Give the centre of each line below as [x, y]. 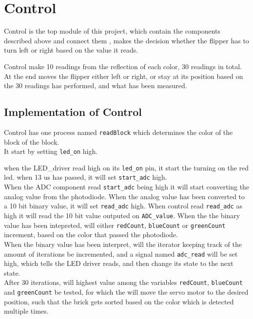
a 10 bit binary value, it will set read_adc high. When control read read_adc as [123, 206]
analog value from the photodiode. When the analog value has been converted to [125, 196]
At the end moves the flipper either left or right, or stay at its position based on [124, 76]
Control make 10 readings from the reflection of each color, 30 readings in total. [123, 66]
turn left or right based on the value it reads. [71, 50]
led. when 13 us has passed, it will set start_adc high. [86, 177]
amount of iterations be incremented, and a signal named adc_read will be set [121, 253]
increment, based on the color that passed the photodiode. [91, 235]
